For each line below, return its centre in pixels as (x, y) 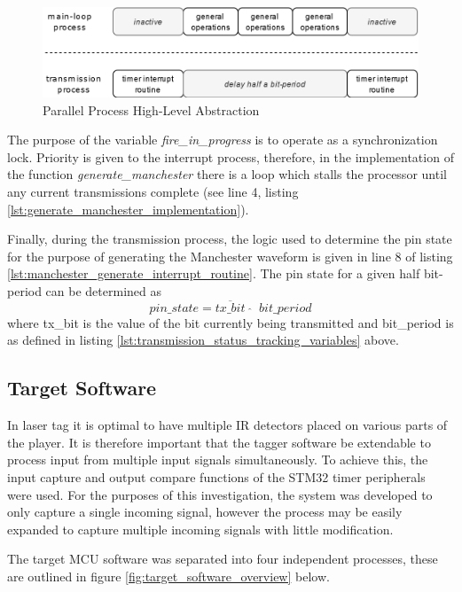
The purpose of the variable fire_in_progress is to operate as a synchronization (223, 140)
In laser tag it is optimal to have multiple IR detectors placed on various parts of (227, 425)
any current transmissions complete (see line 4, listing (153, 191)
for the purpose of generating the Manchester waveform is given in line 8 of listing (230, 256)
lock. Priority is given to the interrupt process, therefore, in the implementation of (231, 156)
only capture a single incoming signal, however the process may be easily (205, 512)
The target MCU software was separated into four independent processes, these (223, 559)
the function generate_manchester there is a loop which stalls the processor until (227, 174)
